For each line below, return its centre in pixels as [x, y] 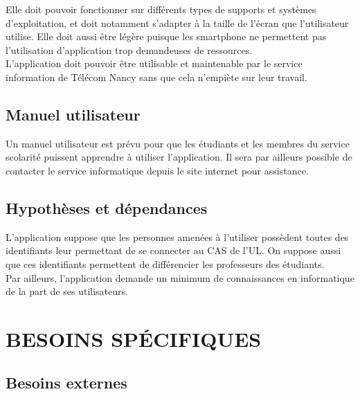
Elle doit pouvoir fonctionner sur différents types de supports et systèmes [161, 9]
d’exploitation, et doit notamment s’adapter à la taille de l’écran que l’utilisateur [177, 23]
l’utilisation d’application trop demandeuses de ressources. [129, 50]
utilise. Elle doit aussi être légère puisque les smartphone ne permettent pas [166, 36]
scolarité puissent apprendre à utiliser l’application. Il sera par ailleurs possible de [179, 157]
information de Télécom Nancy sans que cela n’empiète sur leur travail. [156, 77]
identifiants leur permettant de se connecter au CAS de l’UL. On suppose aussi [173, 250]
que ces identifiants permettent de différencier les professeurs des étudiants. [165, 263]
